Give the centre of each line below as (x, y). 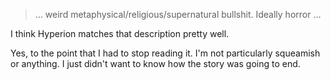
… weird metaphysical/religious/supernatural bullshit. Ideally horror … (178, 14)
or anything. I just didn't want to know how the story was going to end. (155, 63)
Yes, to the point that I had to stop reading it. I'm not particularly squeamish (165, 53)
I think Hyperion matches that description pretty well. (120, 33)
